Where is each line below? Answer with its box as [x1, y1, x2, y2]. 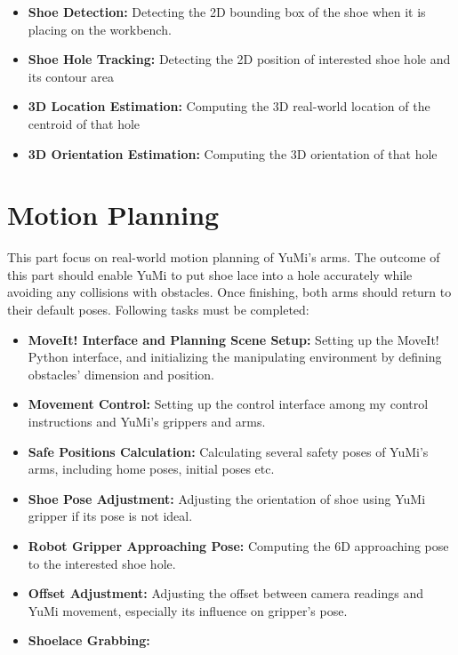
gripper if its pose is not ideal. [28, 507, 193, 525]
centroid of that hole [28, 114, 141, 132]
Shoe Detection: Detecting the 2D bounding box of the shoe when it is [28, 3, 426, 20]
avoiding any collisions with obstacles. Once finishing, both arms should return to [7, 283, 452, 301]
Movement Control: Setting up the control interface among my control [28, 395, 429, 413]
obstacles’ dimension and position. [28, 364, 214, 383]
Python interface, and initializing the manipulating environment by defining [28, 347, 442, 366]
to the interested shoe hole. [28, 554, 176, 572]
